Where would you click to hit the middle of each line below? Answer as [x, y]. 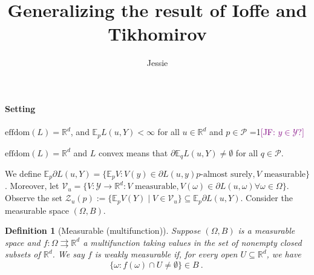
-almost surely [227, 175]
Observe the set [34, 198]
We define [23, 174]
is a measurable [267, 230]
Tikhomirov [157, 34]
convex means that [133, 152]
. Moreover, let [32, 186]
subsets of [23, 254]
